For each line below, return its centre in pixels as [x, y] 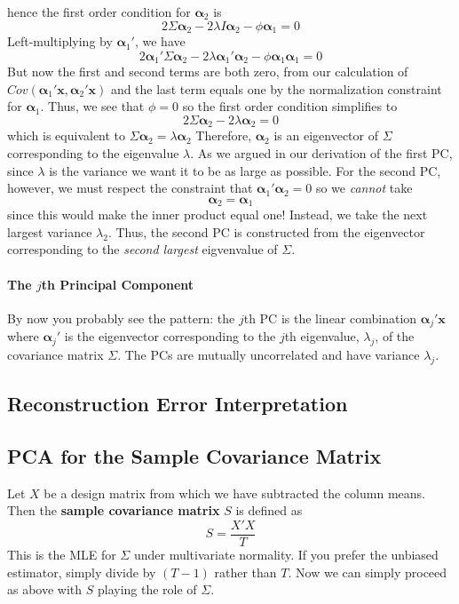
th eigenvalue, [322, 336]
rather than [245, 572]
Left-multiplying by [60, 41]
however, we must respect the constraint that [130, 188]
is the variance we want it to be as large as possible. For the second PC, [245, 170]
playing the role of [147, 589]
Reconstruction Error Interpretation [178, 404]
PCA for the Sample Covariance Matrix [194, 455]
